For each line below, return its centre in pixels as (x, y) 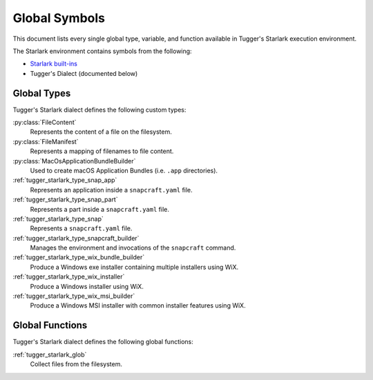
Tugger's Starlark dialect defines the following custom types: (99, 110)
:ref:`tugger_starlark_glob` (50, 354)
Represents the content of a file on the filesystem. (101, 132)
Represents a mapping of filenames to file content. (102, 151)
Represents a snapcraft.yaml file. (81, 228)
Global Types (42, 93)
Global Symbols (59, 18)
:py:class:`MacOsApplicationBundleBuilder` (74, 161)
